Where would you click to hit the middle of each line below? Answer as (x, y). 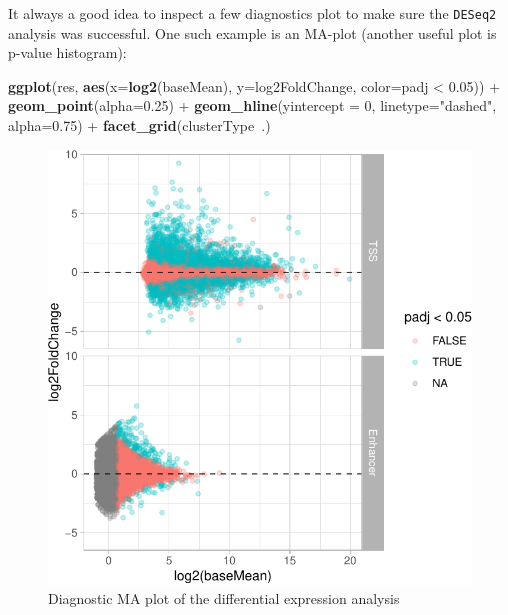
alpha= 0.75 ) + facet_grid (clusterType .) (139, 125)
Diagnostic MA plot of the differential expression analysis (224, 598)
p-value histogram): (67, 52)
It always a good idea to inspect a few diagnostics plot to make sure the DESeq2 (252, 13)
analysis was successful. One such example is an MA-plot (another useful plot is (252, 32)
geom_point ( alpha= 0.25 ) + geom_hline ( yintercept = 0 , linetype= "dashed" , (252, 105)
